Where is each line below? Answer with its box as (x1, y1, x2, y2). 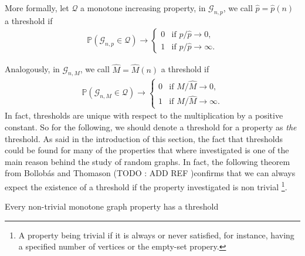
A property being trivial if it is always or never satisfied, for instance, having (18, 228, 294, 241)
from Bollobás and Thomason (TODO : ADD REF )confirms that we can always (5, 167, 296, 179)
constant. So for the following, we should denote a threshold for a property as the (5, 121, 297, 133)
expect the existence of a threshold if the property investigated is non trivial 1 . (5, 179, 287, 193)
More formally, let (5, 2, 69, 14)
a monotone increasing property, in (80, 2, 206, 14)
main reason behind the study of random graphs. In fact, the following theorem (5, 155, 290, 167)
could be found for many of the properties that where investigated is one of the (5, 144, 289, 156)
